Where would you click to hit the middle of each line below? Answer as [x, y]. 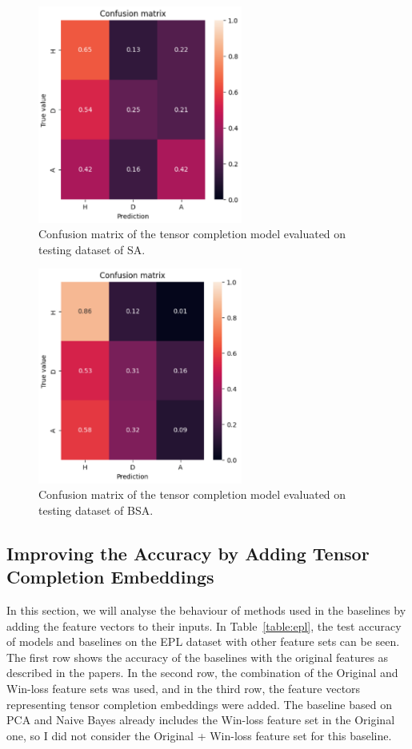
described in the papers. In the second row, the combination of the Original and [202, 673]
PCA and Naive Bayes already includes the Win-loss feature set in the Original [201, 720]
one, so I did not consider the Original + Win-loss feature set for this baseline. [199, 735]
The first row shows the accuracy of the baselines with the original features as [198, 657]
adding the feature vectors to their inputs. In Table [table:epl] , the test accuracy [204, 625]
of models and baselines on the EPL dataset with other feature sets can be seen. [203, 641]
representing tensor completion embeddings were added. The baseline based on [199, 704]
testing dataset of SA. [92, 249]
